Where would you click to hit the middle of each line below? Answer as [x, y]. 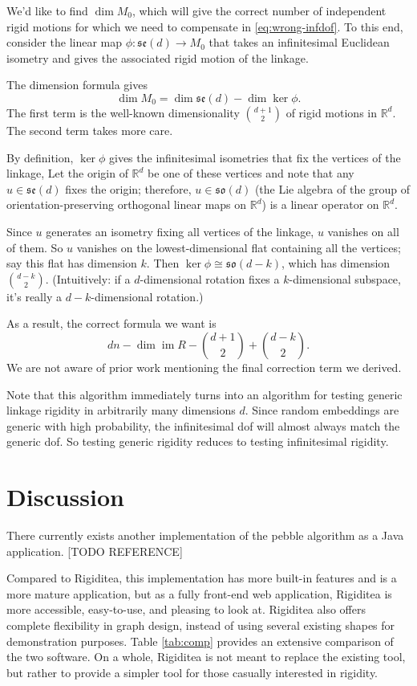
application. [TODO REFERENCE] [95, 551]
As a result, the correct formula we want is [111, 323]
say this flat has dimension [72, 263]
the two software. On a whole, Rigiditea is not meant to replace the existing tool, [206, 657]
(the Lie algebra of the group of [332, 188]
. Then [163, 263]
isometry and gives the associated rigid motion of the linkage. [158, 57]
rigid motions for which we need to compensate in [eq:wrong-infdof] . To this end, [205, 26]
